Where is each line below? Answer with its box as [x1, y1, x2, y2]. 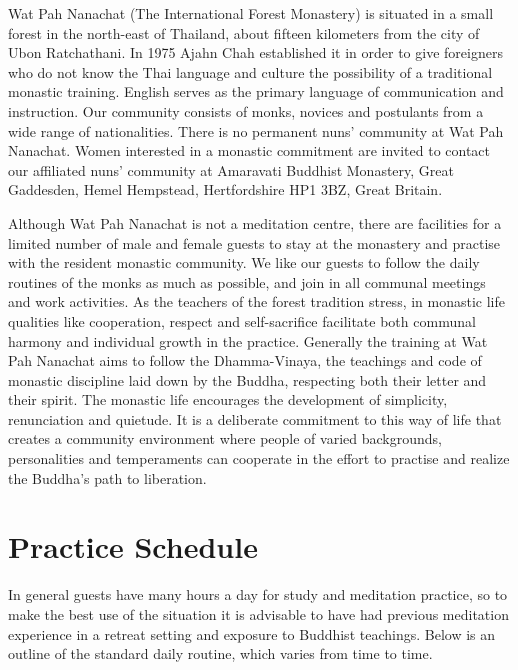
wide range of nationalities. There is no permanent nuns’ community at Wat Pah [8, 120, 504, 141]
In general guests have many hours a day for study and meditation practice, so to [8, 584, 508, 605]
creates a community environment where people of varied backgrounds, [8, 428, 442, 449]
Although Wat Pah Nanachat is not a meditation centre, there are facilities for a [8, 212, 502, 233]
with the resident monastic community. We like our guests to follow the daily [8, 252, 480, 273]
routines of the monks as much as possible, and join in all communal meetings [8, 271, 486, 292]
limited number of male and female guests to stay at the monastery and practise [8, 232, 501, 253]
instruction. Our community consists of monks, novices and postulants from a [8, 100, 484, 121]
